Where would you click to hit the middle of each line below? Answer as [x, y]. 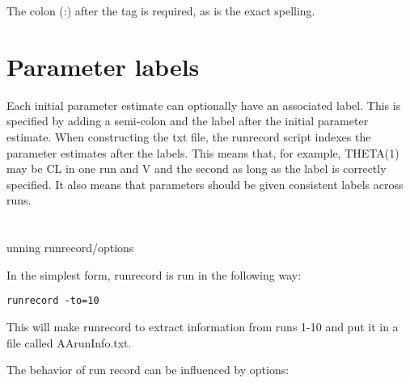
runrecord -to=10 [53, 301]
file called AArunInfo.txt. [69, 342]
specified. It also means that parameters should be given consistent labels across [205, 184]
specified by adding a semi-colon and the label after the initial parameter [188, 121]
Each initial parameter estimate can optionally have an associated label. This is [204, 105]
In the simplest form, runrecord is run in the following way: [154, 274]
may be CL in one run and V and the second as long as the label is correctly [197, 168]
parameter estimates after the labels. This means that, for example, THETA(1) [203, 152]
